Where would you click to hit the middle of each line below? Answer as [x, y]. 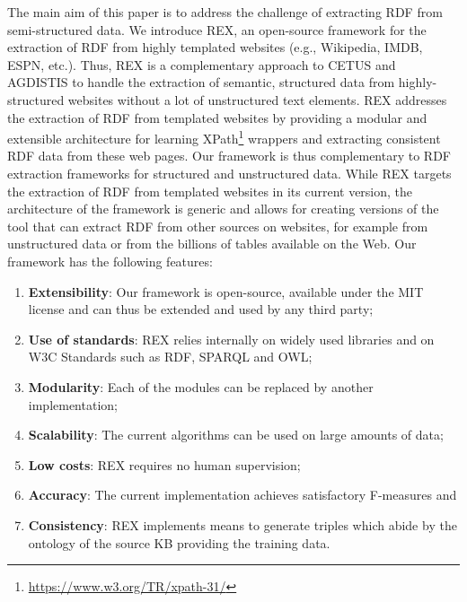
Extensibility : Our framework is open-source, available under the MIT [226, 291]
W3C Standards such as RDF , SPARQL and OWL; [170, 357]
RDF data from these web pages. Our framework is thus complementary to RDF [229, 156]
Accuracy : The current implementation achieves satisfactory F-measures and [242, 495]
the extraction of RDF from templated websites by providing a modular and [217, 117]
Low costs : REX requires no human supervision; [164, 464]
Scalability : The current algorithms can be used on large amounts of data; [236, 435]
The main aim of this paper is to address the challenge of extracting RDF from [225, 12]
